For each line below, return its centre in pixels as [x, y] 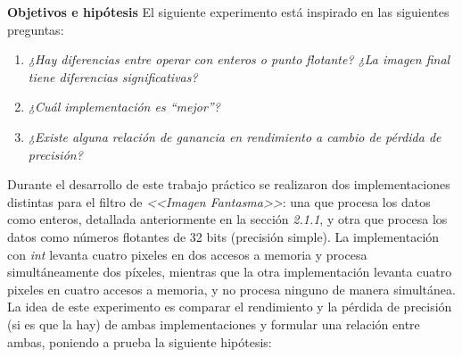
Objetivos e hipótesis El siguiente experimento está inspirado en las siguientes [228, 12]
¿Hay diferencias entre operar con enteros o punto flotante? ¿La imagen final [239, 59]
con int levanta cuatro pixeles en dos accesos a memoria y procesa [187, 254]
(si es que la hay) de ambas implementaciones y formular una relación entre [214, 324]
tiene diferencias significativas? [113, 76]
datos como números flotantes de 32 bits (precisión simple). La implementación [223, 236]
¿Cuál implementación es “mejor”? [124, 107]
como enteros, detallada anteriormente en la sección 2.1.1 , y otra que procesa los [227, 219]
